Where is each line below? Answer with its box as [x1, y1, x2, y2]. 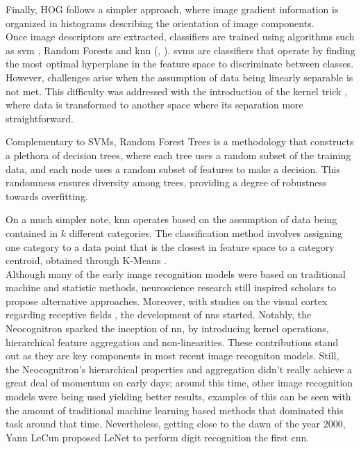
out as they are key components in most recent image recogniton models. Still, [6, 348, 339, 363]
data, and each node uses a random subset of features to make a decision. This [6, 161, 341, 176]
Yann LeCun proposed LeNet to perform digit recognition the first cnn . [6, 430, 310, 444]
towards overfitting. [6, 188, 88, 203]
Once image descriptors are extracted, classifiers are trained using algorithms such [6, 29, 355, 44]
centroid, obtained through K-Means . [6, 253, 167, 268]
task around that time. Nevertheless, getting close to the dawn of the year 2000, [6, 416, 346, 431]
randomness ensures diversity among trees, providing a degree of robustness [6, 175, 327, 190]
